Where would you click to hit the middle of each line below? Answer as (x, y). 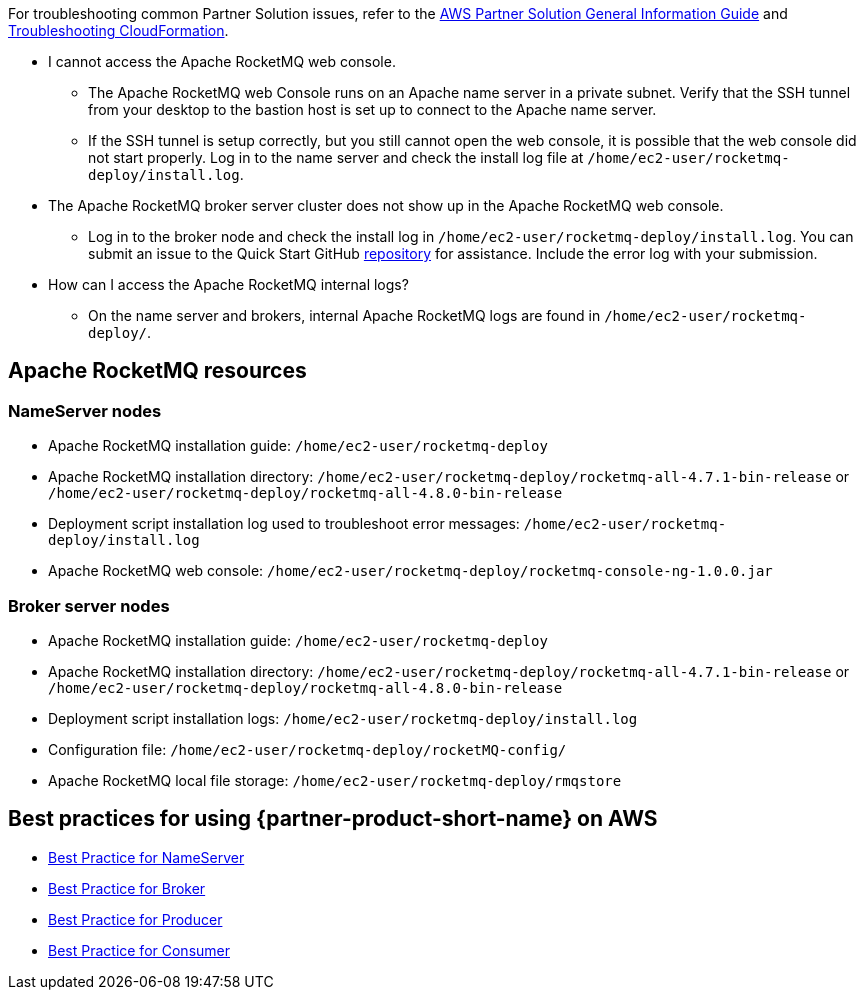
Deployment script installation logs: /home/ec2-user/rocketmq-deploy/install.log (343, 718)
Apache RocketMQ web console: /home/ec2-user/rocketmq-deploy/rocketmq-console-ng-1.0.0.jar (410, 571)
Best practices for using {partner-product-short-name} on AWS (333, 819)
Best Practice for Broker (127, 888)
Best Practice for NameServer (146, 857)
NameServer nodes (85, 410)
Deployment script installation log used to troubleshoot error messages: (284, 524)
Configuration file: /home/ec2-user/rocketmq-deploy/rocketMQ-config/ (307, 749)
